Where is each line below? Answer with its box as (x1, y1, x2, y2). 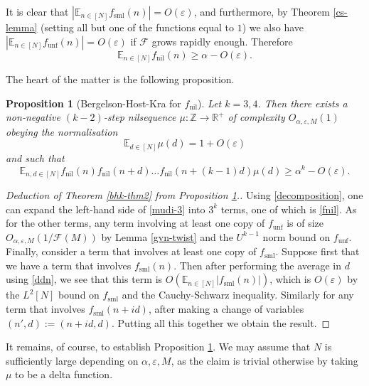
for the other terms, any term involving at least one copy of (6, 215, 265, 230)
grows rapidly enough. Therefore (151, 33, 293, 48)
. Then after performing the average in (173, 257, 342, 272)
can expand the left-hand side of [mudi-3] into (6, 201, 205, 216)
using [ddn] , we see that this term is (6, 272, 163, 286)
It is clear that (6, 4, 69, 18)
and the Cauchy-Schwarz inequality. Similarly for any (122, 287, 354, 302)
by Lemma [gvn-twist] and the (101, 229, 233, 244)
